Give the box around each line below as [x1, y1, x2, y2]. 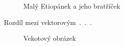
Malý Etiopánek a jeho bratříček [23, 1, 121, 11]
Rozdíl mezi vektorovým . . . [4, 17, 92, 27]
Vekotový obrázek [23, 33, 76, 43]
